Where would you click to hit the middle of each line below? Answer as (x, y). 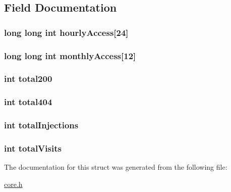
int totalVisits (33, 148)
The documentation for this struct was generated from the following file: (116, 167)
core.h (13, 184)
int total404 (28, 102)
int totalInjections (41, 125)
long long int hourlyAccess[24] (66, 32)
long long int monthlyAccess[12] (70, 55)
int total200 (28, 79)
